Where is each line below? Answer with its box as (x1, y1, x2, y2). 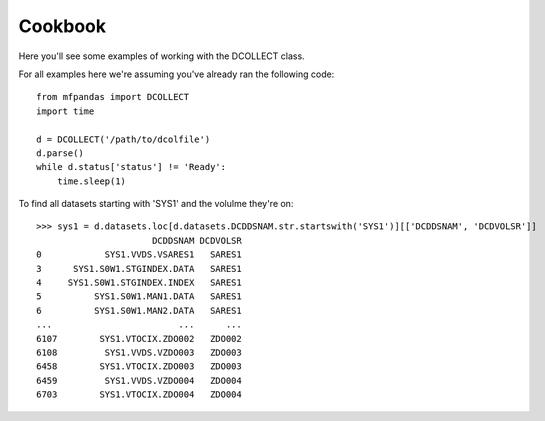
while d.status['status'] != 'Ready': (36, 161, 227, 173)
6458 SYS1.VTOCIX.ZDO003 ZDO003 (36, 361, 242, 372)
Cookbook (18, 15, 107, 37)
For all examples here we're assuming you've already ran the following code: (18, 68, 335, 80)
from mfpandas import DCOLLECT (36, 91, 190, 103)
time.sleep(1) (56, 175, 127, 187)
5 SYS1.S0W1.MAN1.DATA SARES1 (36, 291, 242, 302)
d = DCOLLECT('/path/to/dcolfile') (36, 133, 211, 145)
